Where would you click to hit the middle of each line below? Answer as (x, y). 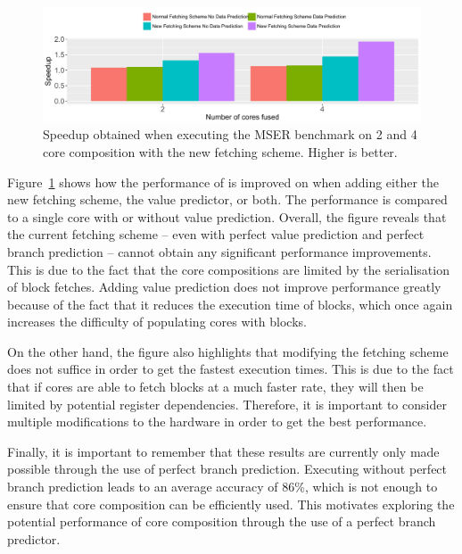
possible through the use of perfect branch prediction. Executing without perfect (227, 469)
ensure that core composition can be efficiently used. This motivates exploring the (231, 504)
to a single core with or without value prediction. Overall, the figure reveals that (227, 216)
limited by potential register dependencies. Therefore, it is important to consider (227, 404)
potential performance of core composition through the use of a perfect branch (222, 521)
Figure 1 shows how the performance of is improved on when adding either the (223, 182)
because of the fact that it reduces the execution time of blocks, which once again (230, 304)
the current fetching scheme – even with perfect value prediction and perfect (216, 234)
